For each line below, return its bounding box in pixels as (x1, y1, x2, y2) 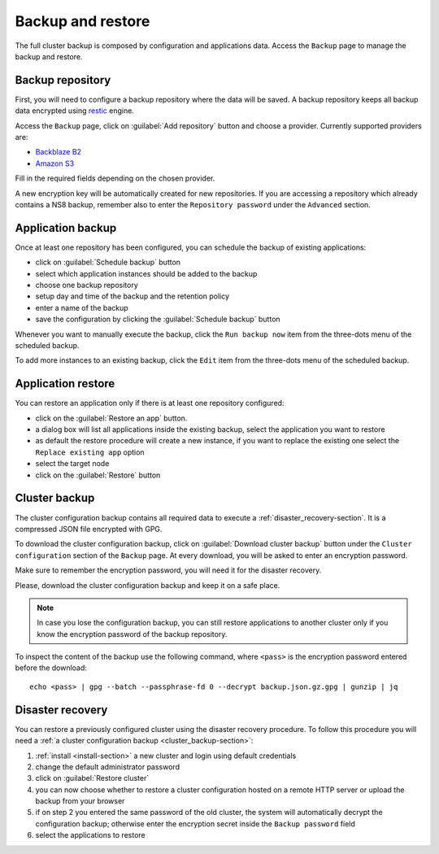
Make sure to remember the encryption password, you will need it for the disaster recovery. (15, 565, 322, 575)
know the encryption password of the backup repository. (37, 629, 228, 638)
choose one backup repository (35, 281, 138, 290)
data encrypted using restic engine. (15, 106, 134, 115)
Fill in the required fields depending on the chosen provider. (15, 173, 215, 183)
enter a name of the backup (35, 303, 129, 312)
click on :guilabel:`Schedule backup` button (35, 257, 181, 268)
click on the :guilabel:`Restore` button (35, 470, 161, 480)
